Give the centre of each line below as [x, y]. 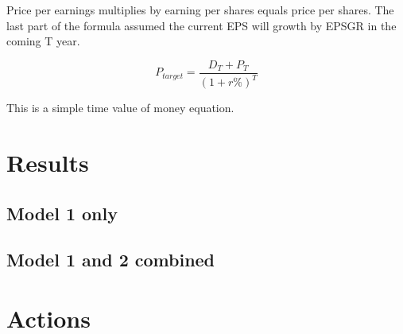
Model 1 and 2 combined [111, 260]
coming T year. [43, 41]
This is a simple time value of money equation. [120, 108]
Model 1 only [62, 213]
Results [48, 162]
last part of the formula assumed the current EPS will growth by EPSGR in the [201, 25]
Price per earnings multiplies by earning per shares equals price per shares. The [200, 10]
